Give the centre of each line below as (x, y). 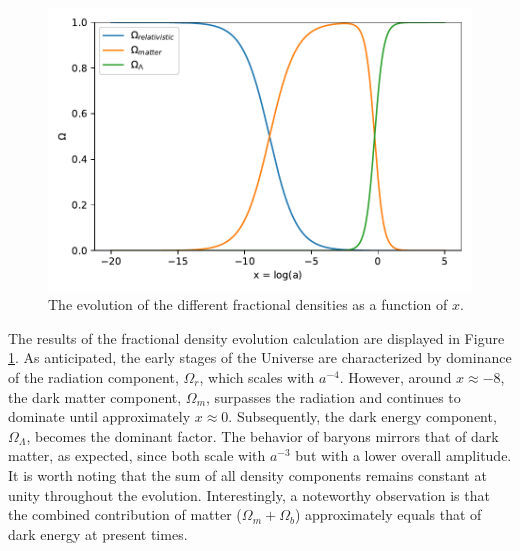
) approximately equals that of (388, 514)
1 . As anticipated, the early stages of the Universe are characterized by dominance (260, 357)
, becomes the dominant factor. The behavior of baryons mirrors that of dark (262, 435)
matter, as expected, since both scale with (137, 455)
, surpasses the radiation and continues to (333, 396)
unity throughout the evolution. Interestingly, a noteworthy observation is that (249, 494)
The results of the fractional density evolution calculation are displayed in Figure (256, 337)
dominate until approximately (99, 416)
